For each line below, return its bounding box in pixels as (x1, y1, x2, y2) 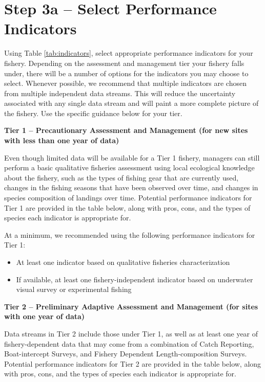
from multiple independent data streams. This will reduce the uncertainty (4, 87, 236, 98)
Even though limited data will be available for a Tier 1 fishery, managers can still (4, 152, 260, 163)
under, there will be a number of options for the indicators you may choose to (4, 68, 249, 78)
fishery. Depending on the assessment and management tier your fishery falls (4, 57, 244, 68)
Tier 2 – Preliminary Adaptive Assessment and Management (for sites (4, 301, 258, 311)
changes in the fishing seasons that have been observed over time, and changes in (4, 182, 258, 193)
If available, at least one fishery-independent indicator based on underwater (16, 274, 253, 284)
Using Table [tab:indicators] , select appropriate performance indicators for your (4, 48, 253, 58)
